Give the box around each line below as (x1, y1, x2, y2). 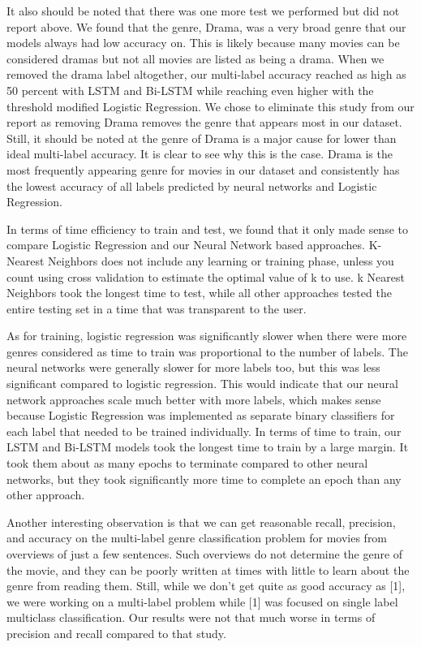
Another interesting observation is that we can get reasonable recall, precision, (6, 513, 396, 530)
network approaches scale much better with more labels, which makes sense (6, 390, 381, 408)
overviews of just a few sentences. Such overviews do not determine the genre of (6, 546, 403, 562)
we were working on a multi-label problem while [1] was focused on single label (6, 593, 398, 610)
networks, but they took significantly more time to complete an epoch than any (6, 470, 402, 487)
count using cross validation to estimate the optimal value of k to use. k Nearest (6, 268, 405, 285)
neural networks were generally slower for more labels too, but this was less (6, 359, 380, 376)
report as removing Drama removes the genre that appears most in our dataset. (6, 114, 402, 131)
